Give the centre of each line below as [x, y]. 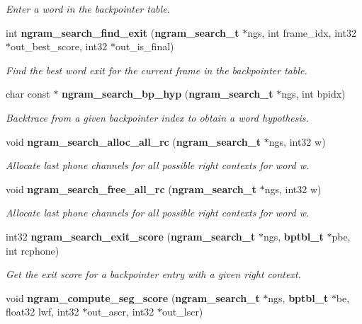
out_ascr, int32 [121, 312]
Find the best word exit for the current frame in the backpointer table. [157, 70]
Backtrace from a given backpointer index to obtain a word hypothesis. [157, 117]
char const [28, 94]
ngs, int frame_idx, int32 [302, 32]
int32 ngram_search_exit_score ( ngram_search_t [131, 236]
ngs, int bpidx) [313, 94]
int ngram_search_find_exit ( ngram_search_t [123, 32]
